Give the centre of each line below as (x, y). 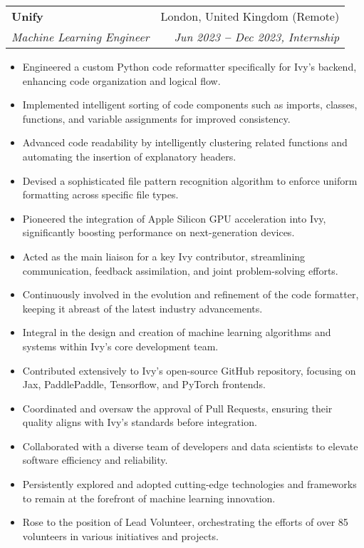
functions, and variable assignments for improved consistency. (156, 118)
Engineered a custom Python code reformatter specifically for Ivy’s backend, (189, 66)
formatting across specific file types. (100, 194)
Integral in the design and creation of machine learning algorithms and (177, 332)
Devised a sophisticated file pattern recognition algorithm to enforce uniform (190, 180)
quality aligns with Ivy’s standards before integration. (140, 422)
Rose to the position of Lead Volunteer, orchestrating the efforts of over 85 (185, 522)
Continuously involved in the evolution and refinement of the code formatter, (191, 294)
